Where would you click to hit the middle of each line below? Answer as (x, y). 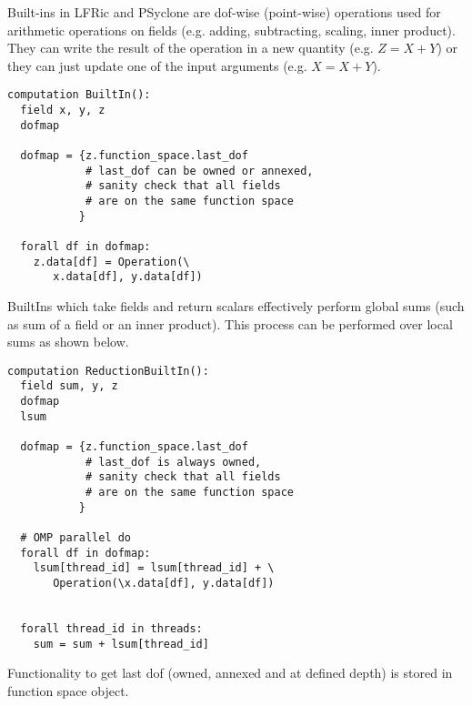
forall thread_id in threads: (111, 628)
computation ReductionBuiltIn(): (108, 371)
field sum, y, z (69, 386)
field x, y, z (63, 111)
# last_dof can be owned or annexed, (199, 171)
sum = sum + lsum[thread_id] (121, 644)
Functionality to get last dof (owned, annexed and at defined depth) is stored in (230, 673)
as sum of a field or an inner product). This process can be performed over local (230, 323)
